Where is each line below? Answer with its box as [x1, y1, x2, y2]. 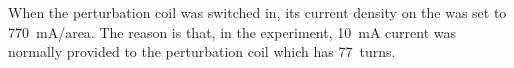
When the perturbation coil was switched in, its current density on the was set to [8, 2, 507, 22]
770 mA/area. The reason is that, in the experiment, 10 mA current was [8, 21, 456, 42]
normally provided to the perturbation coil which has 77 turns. [8, 41, 396, 62]
